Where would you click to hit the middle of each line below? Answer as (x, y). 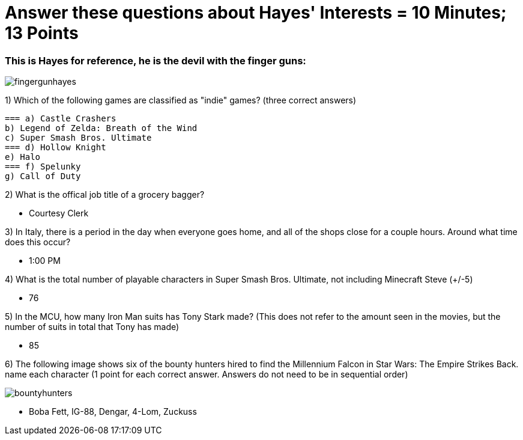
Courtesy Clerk (59, 213)
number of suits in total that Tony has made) (92, 327)
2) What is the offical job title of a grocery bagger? (105, 195)
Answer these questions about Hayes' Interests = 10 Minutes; (256, 13)
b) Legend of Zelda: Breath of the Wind (101, 128)
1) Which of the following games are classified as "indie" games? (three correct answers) (181, 100)
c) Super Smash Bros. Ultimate (78, 138)
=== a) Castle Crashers (61, 119)
